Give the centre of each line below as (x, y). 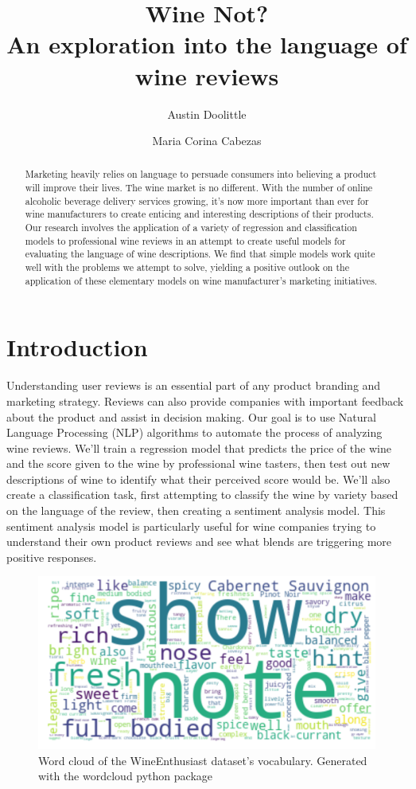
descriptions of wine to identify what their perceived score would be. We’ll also (198, 479)
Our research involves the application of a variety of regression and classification (191, 228)
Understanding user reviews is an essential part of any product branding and (194, 385)
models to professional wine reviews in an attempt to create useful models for (185, 240)
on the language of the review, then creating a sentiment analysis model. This (196, 510)
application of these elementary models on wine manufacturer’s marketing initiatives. (201, 280)
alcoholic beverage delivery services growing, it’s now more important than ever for (197, 200)
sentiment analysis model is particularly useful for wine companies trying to (191, 526)
